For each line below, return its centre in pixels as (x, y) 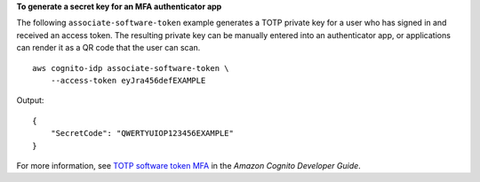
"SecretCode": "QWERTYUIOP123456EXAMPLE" (142, 134)
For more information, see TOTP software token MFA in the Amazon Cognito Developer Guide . (189, 165)
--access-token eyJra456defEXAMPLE (128, 80)
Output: (30, 100)
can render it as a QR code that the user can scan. (108, 48)
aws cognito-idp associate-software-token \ (131, 68)
